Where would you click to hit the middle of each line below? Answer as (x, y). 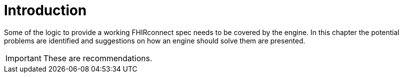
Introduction (45, 10)
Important (23, 58)
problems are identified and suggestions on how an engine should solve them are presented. (155, 40)
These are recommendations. (98, 58)
